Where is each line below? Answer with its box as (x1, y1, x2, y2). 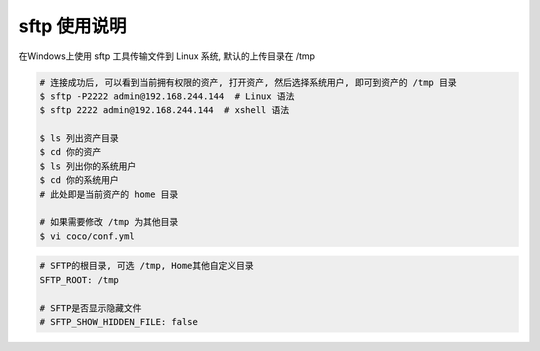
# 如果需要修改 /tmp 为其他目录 (39, 216, 179, 228)
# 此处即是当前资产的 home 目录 (39, 188, 179, 200)
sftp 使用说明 (18, 15, 127, 37)
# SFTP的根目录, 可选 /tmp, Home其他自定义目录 (39, 260, 254, 272)
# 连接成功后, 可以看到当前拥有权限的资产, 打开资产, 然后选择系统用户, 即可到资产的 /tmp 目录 (39, 76, 457, 88)
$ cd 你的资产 (39, 146, 102, 158)
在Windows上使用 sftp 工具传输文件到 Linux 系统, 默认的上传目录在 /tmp (18, 50, 315, 62)
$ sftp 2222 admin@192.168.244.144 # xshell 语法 (39, 105, 290, 116)
